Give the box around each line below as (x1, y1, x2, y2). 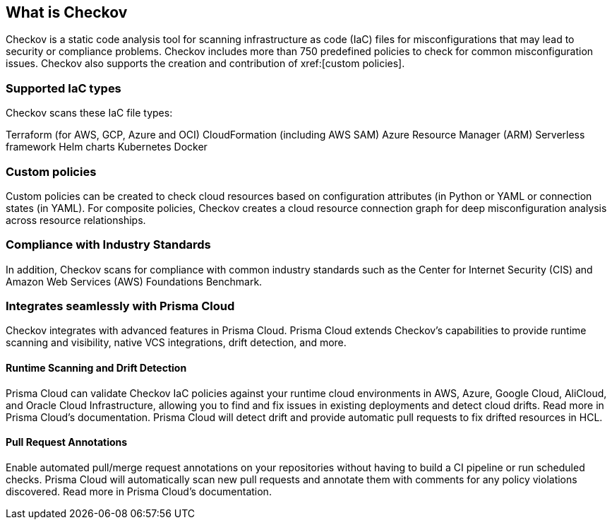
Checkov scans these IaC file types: (6, 107, 173, 119)
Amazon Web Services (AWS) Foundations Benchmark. (6, 275, 263, 288)
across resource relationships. (6, 213, 146, 226)
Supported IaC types (6, 81, 121, 95)
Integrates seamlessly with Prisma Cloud (6, 299, 235, 314)
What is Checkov (6, 4, 128, 21)
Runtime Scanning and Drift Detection (6, 362, 187, 374)
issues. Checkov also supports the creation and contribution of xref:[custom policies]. (6, 57, 405, 70)
